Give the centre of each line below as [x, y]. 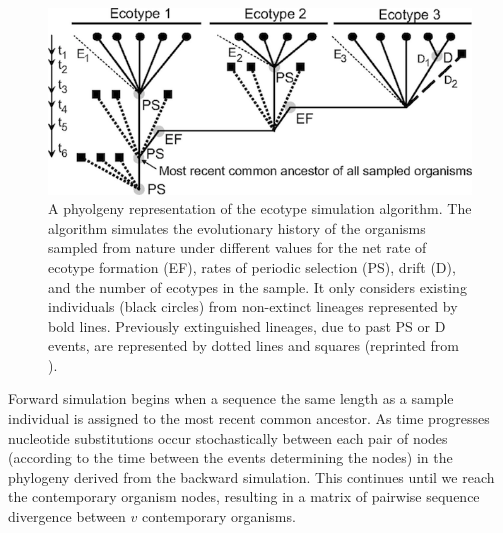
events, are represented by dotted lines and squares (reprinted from [253, 345]
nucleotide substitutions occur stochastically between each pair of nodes [228, 437]
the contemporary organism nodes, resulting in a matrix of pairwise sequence [244, 496]
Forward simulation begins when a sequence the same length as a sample [231, 398]
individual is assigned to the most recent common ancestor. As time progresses [249, 418]
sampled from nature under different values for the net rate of [237, 247]
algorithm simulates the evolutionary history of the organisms [237, 227]
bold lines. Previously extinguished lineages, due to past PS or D [247, 325]
